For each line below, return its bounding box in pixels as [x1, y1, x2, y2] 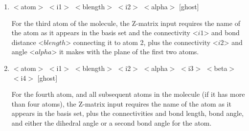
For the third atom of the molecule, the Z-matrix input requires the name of [11, 18, 240, 28]
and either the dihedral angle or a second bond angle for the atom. [11, 117, 212, 128]
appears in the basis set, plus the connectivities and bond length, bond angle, [11, 108, 244, 118]
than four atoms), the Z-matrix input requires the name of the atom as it [11, 98, 231, 109]
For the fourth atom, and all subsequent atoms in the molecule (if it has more [11, 89, 245, 99]
